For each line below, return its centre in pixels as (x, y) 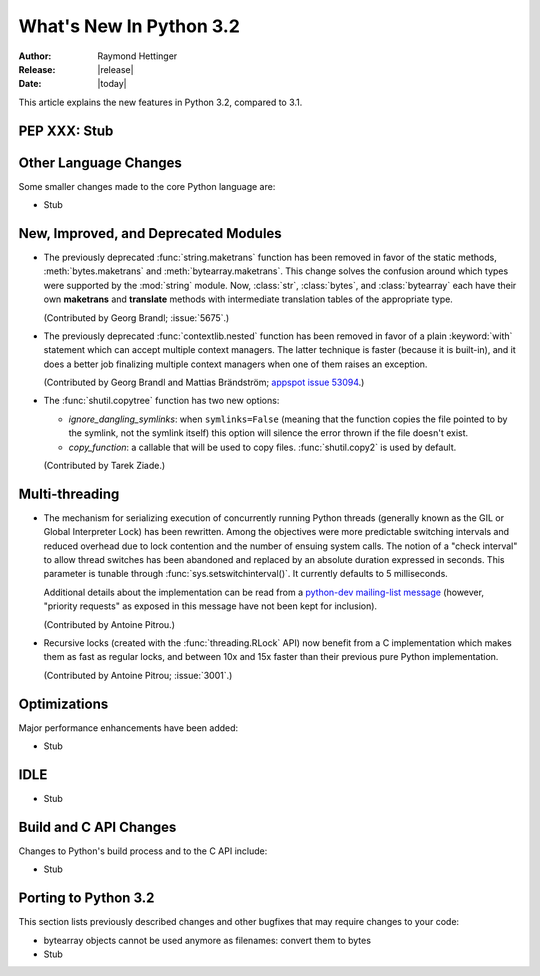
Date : (30, 84)
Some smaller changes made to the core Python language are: (147, 186)
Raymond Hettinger (137, 56)
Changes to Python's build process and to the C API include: (143, 851)
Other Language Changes (100, 162)
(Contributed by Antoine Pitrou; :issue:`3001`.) (138, 675)
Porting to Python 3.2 (86, 898)
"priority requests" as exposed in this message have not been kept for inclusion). (210, 606)
